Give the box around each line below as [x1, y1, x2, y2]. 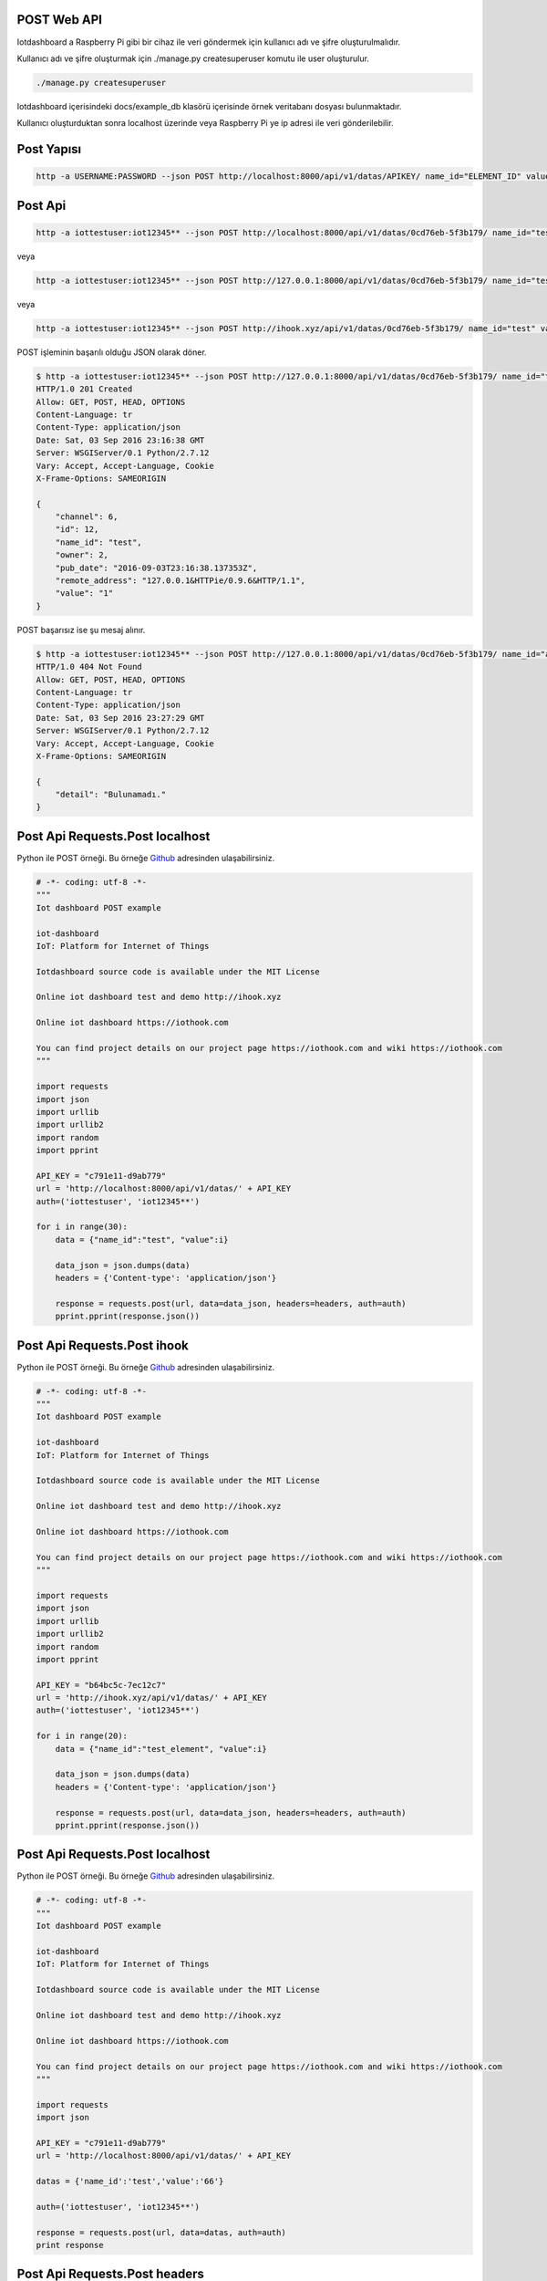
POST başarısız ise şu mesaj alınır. [16, 624, 146, 635]
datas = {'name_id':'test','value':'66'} [36, 2176, 224, 2187]
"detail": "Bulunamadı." [55, 789, 167, 800]
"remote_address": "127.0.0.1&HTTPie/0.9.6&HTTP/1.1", [55, 576, 305, 586]
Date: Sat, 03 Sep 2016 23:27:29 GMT [36, 713, 205, 723]
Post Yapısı [16, 141, 82, 157]
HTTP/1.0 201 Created [36, 384, 133, 394]
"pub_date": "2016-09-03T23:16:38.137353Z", [55, 562, 258, 573]
